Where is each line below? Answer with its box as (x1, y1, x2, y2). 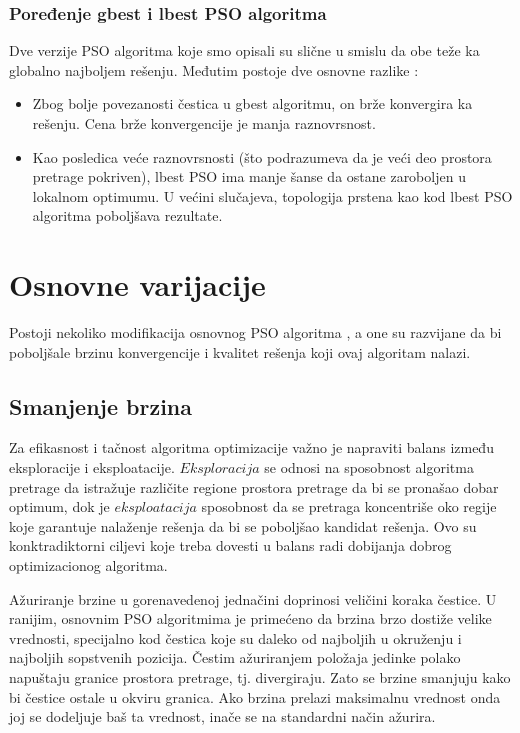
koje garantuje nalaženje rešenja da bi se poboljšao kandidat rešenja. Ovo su (9, 515, 477, 536)
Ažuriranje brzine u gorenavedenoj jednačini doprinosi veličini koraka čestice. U (9, 588, 497, 609)
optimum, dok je (9, 496, 110, 517)
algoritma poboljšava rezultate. (32, 205, 223, 226)
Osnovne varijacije (9, 264, 266, 305)
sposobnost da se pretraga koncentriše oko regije (201, 496, 497, 517)
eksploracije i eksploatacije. (9, 457, 175, 478)
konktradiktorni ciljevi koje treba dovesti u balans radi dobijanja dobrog (9, 535, 452, 556)
